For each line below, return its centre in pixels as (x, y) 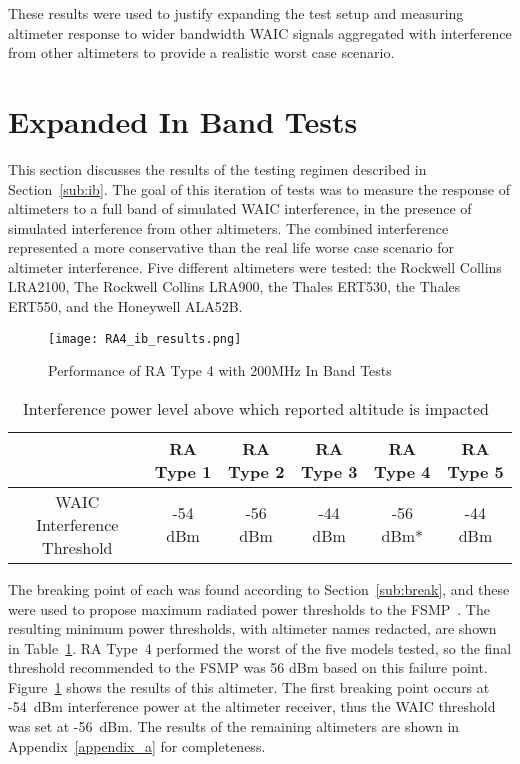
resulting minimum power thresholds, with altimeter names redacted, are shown (252, 628)
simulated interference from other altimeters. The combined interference (228, 227)
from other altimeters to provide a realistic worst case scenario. (201, 52)
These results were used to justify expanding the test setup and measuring (236, 13)
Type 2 (256, 471)
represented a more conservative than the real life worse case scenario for (231, 247)
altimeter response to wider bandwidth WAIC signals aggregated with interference (260, 32)
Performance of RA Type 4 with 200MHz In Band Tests (220, 370)
